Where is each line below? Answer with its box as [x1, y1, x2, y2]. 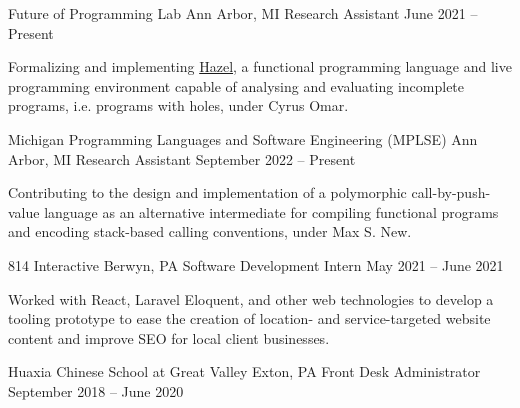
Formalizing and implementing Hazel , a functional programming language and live [8, 56, 512, 77]
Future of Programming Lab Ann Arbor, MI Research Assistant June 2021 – [8, 3, 478, 23]
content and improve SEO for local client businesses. [8, 327, 330, 348]
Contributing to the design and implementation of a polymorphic [8, 182, 407, 203]
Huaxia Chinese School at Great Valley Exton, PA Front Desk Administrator [8, 361, 481, 382]
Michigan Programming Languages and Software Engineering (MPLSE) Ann [8, 128, 478, 149]
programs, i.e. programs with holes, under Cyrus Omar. [8, 95, 349, 116]
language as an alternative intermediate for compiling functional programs [44, 201, 499, 222]
